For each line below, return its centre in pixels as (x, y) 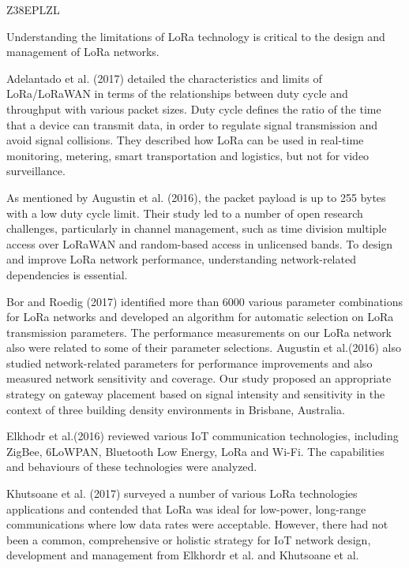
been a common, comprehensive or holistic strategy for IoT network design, (189, 539)
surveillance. (36, 171)
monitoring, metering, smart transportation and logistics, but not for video (188, 155)
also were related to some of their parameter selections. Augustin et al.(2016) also (204, 348)
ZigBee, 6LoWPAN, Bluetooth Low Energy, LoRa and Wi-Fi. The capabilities (195, 451)
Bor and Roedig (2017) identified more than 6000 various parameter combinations (205, 301)
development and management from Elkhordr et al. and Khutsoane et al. (183, 555)
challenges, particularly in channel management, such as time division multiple (197, 228)
